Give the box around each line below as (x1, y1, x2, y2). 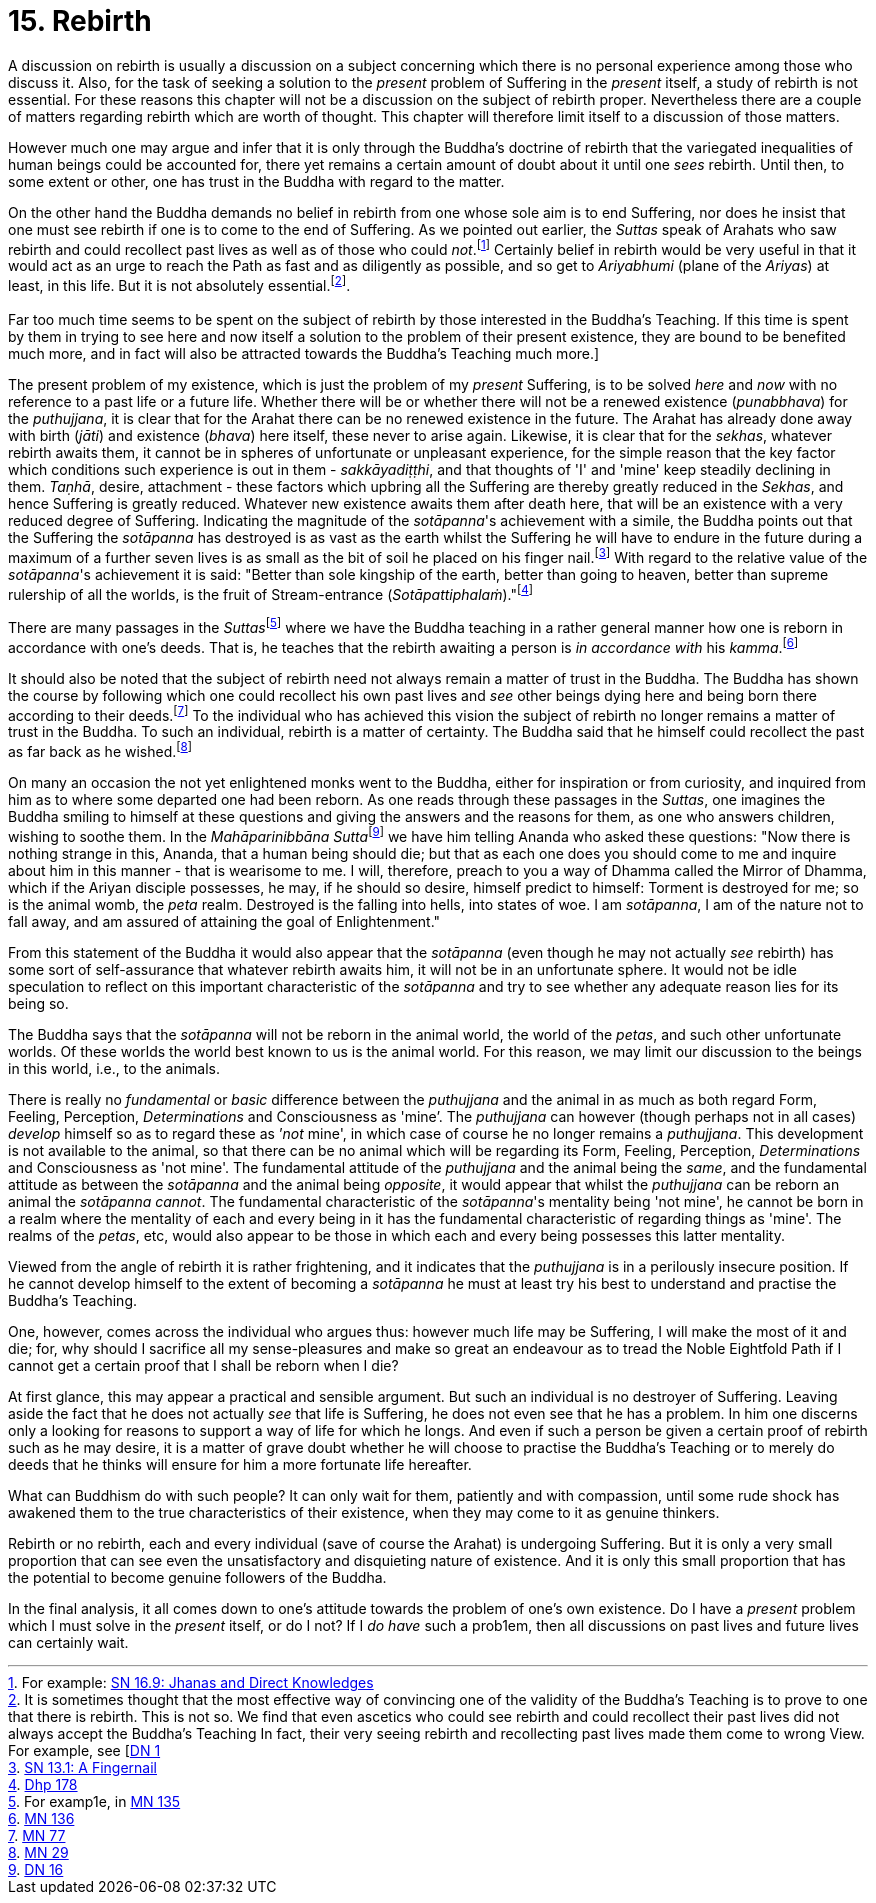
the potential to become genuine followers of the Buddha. (8, 1568, 387, 1586)
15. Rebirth (8, 4, 152, 38)
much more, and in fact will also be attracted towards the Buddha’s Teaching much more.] (8, 345, 600, 363)
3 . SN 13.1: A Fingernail (8, 1758, 157, 1776)
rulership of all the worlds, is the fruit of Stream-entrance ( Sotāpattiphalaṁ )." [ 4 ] (8, 582, 533, 603)
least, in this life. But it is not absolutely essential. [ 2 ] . (8, 274, 351, 295)
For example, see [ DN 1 (8, 1741, 161, 1759)
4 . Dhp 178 (8, 1775, 78, 1793)
